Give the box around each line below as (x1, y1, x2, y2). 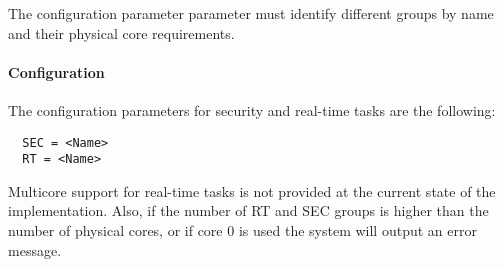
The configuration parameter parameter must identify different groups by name (8, 3, 494, 23)
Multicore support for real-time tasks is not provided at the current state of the (8, 180, 496, 201)
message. (8, 239, 62, 260)
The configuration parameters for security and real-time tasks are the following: (8, 99, 496, 120)
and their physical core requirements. (8, 22, 235, 43)
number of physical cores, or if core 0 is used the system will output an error (8, 220, 477, 241)
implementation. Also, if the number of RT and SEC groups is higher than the (8, 200, 489, 221)
